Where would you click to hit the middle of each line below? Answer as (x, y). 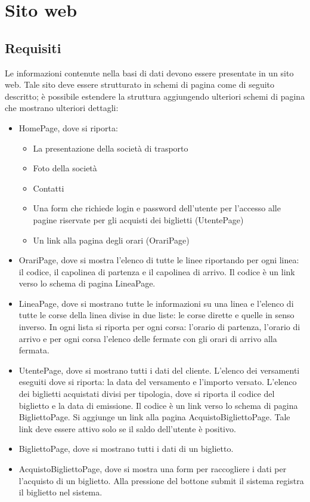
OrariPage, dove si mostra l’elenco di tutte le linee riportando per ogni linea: (159, 260)
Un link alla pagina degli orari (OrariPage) (111, 240)
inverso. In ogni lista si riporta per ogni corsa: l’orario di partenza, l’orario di (159, 327)
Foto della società (65, 168)
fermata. (34, 350)
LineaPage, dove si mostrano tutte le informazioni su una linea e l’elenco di (156, 303)
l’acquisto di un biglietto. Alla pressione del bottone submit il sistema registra (161, 480)
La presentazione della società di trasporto (111, 148)
